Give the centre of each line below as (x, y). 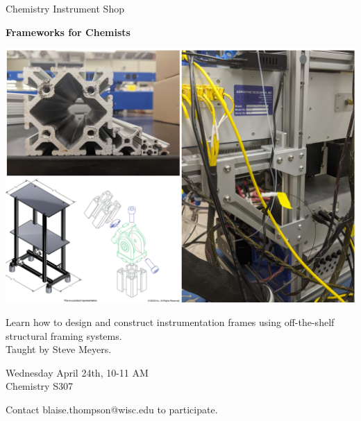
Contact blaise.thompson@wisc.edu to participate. (112, 409)
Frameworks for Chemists (68, 32)
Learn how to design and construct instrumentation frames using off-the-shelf (170, 321)
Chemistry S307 (39, 386)
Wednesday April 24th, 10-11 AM (77, 372)
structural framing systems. (64, 335)
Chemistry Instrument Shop (65, 8)
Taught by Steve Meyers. (59, 349)
